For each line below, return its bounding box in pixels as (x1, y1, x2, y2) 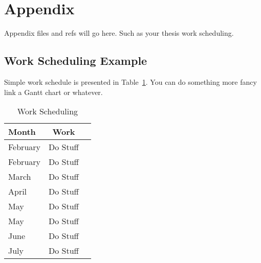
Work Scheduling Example (4, 53, 147, 68)
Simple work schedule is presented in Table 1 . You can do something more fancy (4, 76, 257, 87)
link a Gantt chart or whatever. (4, 86, 103, 97)
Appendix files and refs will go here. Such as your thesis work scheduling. (4, 28, 234, 38)
